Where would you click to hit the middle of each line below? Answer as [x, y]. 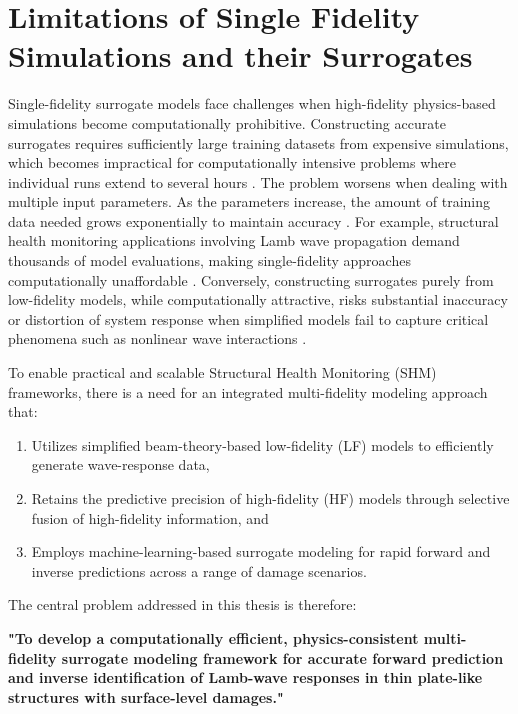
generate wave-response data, [120, 464]
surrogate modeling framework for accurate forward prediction [282, 657]
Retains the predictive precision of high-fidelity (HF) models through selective [270, 498]
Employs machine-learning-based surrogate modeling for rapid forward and [261, 551]
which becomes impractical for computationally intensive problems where [232, 162]
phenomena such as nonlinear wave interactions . [157, 338]
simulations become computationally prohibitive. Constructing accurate [227, 122]
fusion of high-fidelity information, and [150, 517]
